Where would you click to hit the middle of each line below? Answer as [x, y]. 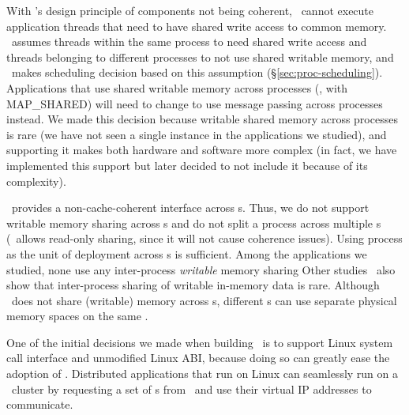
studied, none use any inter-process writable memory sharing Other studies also [201, 269]
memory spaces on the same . [77, 316]
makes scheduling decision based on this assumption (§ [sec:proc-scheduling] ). [197, 72]
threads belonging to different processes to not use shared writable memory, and [200, 57]
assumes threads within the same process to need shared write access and [189, 41]
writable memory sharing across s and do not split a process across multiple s [194, 223]
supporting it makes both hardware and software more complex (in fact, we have [202, 150]
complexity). [36, 181]
